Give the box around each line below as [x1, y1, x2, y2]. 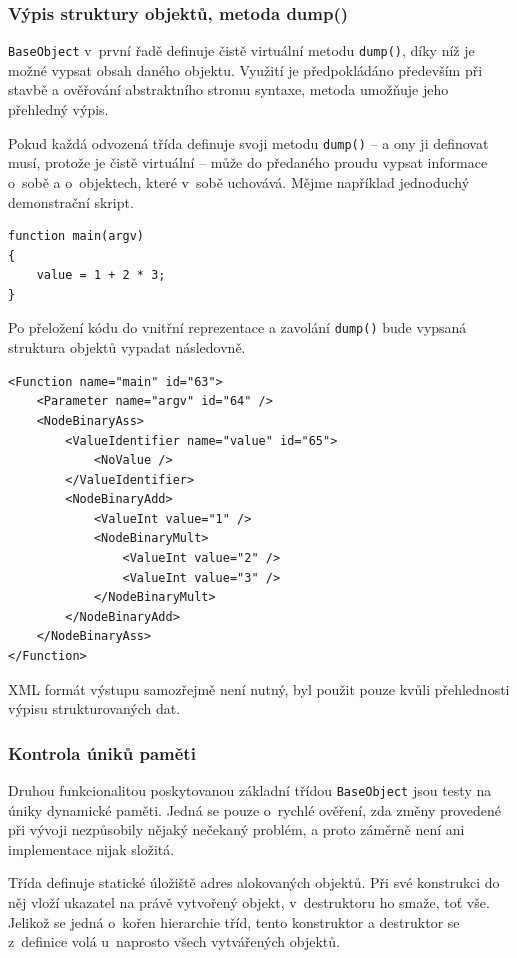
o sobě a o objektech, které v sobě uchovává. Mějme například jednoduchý [8, 171, 470, 192]
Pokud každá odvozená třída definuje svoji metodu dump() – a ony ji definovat [8, 132, 489, 153]
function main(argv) [8, 229, 145, 244]
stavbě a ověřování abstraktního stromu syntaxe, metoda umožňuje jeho [8, 79, 449, 100]
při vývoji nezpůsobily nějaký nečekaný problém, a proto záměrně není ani [8, 819, 465, 840]
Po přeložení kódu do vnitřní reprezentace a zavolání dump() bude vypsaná [8, 317, 467, 338]
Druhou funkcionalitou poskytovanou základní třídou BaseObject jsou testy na [8, 780, 492, 801]
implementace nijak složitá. [8, 838, 175, 859]
